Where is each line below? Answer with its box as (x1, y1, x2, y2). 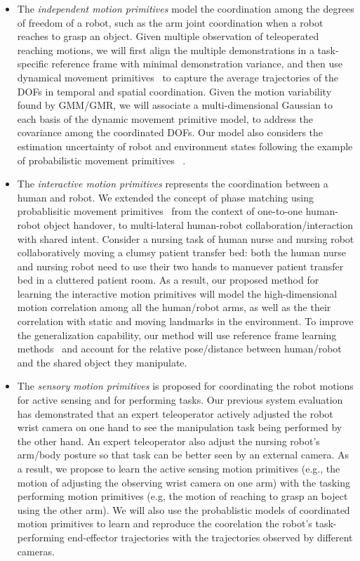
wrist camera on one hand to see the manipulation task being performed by (17, 420, 342, 435)
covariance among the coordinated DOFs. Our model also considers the (17, 125, 324, 140)
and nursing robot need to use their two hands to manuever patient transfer (17, 258, 344, 273)
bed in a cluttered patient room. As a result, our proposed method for (17, 272, 319, 287)
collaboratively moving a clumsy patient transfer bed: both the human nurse (17, 245, 347, 260)
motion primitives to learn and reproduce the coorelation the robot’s (17, 516, 312, 531)
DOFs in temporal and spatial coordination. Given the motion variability (17, 84, 332, 98)
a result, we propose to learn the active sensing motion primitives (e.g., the (17, 461, 340, 475)
